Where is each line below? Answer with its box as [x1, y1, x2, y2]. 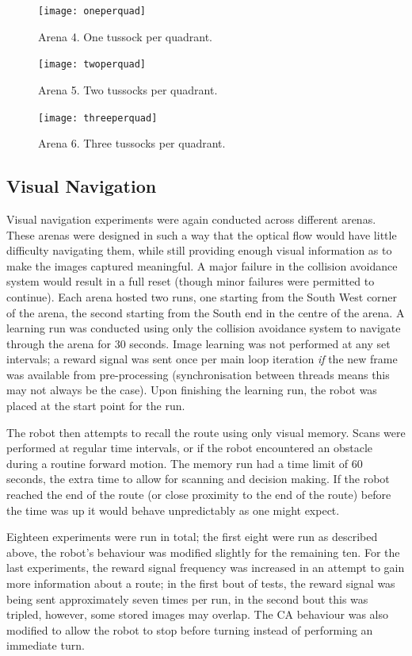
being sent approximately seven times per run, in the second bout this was [6, 590, 368, 607]
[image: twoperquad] [38, 59, 147, 71]
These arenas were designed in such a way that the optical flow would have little [6, 226, 397, 243]
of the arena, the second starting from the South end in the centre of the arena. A [6, 304, 405, 320]
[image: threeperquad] [38, 112, 158, 124]
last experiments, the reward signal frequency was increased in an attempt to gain [6, 559, 405, 576]
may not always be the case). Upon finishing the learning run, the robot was [6, 382, 377, 398]
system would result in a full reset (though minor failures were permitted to [6, 273, 375, 290]
